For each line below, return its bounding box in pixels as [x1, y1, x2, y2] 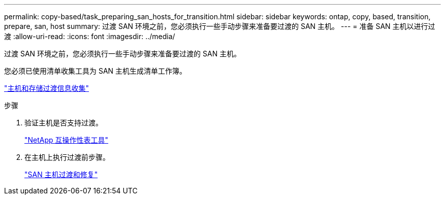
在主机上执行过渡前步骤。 [24, 153, 110, 161]
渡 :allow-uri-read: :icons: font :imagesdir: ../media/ [4, 32, 175, 41]
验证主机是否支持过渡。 [24, 118, 103, 127]
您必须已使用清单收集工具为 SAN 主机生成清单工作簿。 [4, 67, 187, 75]
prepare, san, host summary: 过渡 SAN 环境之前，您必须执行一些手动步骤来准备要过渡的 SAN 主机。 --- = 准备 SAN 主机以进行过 [4, 22, 435, 30]
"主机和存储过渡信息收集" [4, 84, 89, 92]
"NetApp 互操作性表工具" [24, 136, 109, 144]
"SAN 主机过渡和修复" [24, 170, 98, 179]
